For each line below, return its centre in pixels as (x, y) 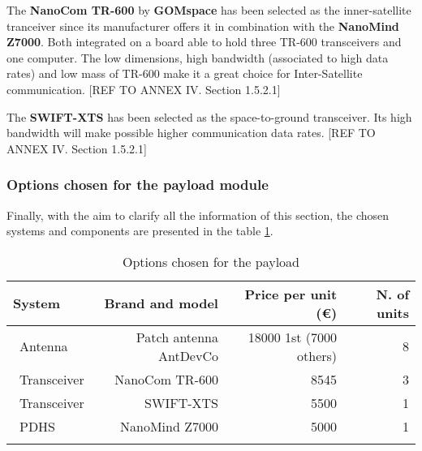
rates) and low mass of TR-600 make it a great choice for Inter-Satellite (185, 73)
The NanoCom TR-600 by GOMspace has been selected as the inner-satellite (209, 10)
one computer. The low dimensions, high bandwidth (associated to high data (198, 57)
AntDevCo (188, 355)
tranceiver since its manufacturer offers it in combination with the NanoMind (203, 26)
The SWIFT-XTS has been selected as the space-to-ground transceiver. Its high (209, 116)
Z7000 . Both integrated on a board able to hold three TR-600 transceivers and (204, 42)
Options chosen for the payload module (138, 185)
